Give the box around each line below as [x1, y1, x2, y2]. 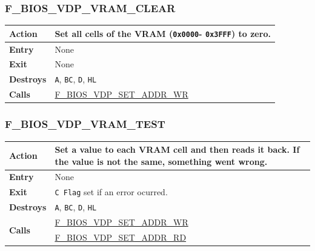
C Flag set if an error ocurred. [55, 186, 168, 198]
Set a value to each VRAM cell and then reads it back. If [55, 143, 300, 156]
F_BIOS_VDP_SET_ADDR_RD [55, 230, 187, 243]
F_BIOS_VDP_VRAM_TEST [5, 116, 165, 132]
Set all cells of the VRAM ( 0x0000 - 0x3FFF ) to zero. [55, 27, 271, 39]
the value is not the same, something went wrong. [55, 155, 268, 167]
